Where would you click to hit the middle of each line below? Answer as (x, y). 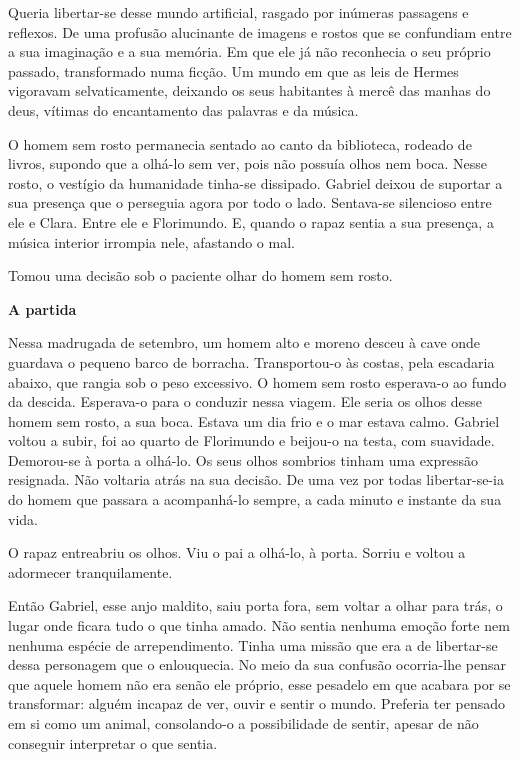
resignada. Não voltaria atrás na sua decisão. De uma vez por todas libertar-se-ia (256, 479)
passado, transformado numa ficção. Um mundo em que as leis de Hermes (233, 70)
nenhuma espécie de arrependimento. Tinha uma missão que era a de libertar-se (253, 644)
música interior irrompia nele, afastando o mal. (151, 241)
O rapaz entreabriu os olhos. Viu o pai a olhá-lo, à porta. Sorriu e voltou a (237, 552)
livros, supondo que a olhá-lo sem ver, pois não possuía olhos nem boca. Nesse (248, 163)
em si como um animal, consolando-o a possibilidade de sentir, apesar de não (243, 723)
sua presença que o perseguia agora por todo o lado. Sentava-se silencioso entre (250, 202)
